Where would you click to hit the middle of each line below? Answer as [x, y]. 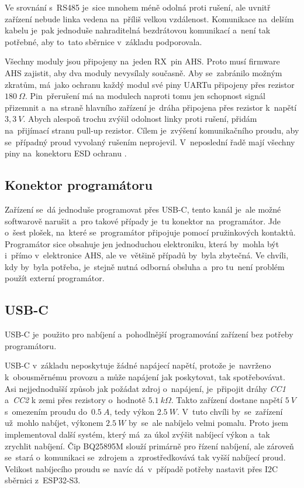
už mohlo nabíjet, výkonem [54, 423]
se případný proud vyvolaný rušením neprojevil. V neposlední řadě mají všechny [150, 141]
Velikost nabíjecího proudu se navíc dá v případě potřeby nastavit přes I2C [141, 468]
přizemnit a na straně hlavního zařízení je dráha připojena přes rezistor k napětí [151, 107]
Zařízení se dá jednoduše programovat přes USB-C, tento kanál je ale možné [143, 209]
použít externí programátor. [55, 278]
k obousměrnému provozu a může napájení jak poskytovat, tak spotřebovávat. [145, 377]
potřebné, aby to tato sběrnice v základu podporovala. [103, 41]
